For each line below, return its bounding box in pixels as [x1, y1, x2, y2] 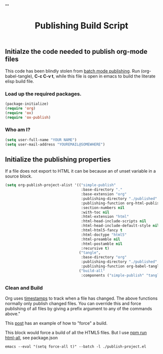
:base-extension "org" [81, 192, 127, 197]
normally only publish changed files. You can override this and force [5, 300, 142, 306]
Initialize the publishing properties [5, 155, 111, 163]
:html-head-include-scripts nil [81, 219, 147, 224]
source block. [5, 173, 33, 179]
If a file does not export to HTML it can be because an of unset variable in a [5, 168, 156, 174]
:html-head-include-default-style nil [81, 224, 160, 228]
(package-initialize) [5, 101, 49, 106]
